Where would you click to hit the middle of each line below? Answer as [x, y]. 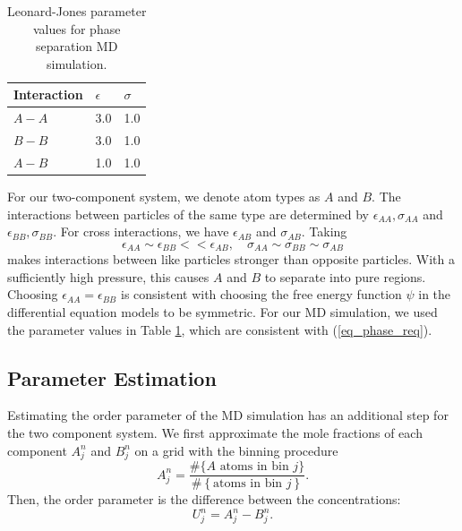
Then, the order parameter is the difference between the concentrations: [204, 499]
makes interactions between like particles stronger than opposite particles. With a [231, 259]
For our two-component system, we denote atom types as [164, 196]
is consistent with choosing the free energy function [261, 294]
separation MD [77, 46]
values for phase [77, 28]
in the [435, 294]
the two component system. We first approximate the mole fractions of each [215, 433]
